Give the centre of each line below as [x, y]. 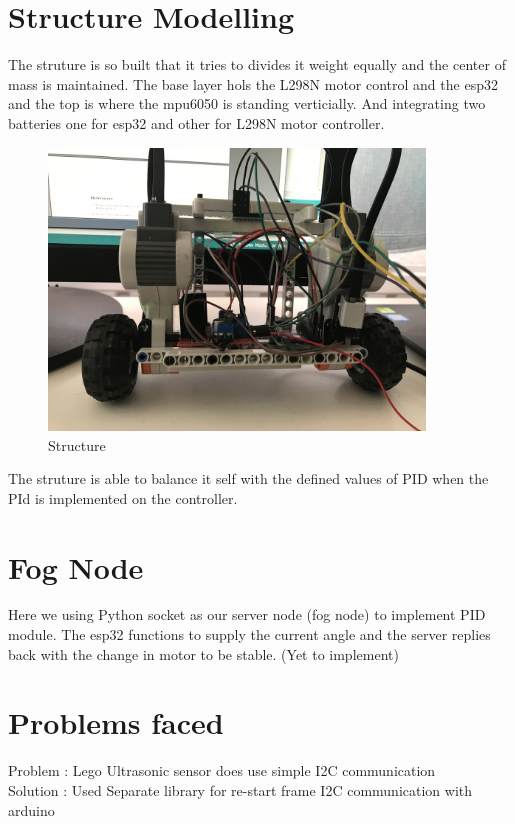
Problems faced [116, 722]
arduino [31, 809]
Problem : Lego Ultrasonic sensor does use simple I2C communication [222, 770]
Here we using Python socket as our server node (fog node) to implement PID [247, 614]
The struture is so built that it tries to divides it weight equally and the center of [257, 64]
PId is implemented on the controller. [123, 497]
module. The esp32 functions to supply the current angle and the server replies [249, 634]
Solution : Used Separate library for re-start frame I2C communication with [240, 789]
